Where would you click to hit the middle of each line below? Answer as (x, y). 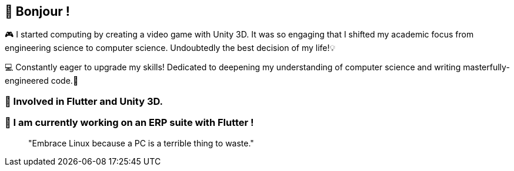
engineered (27, 81)
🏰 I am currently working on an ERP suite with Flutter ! (129, 123)
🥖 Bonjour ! (37, 11)
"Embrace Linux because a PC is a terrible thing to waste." (141, 143)
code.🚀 (65, 81)
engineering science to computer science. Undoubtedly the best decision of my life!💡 (170, 48)
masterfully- (486, 67)
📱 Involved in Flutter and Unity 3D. (84, 101)
